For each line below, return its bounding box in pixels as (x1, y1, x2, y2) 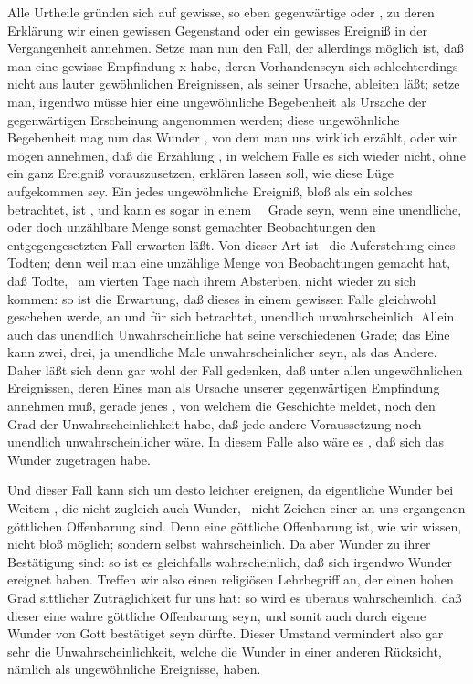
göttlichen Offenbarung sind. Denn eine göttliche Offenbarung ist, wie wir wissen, (7, 516, 462, 535)
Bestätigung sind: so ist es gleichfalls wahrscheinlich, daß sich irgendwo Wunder (7, 552, 453, 571)
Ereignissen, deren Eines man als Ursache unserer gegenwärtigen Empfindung (7, 378, 440, 397)
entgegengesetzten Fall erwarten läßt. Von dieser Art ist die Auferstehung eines (7, 235, 456, 254)
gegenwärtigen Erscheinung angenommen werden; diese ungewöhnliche (7, 110, 400, 129)
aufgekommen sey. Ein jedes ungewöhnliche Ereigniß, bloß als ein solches (7, 181, 413, 200)
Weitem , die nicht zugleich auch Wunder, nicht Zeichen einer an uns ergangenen (7, 499, 466, 518)
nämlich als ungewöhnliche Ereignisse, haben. (7, 659, 261, 679)
